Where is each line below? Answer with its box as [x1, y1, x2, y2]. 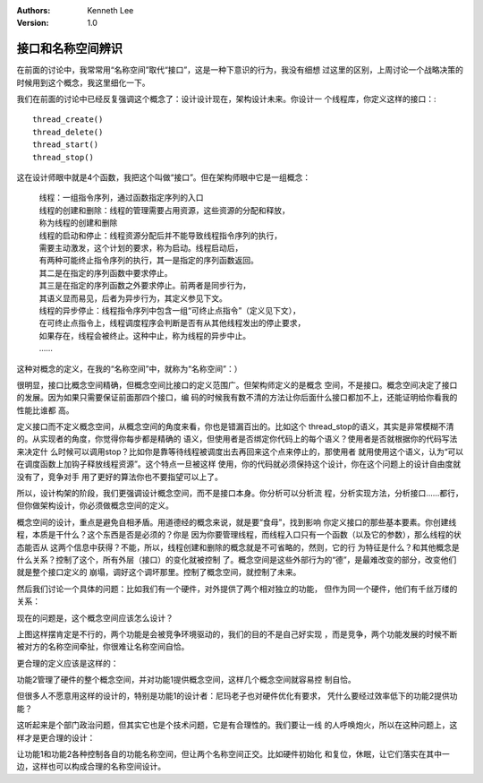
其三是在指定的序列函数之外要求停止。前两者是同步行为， [38, 280, 250, 291]
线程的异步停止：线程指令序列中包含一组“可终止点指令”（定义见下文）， [38, 305, 301, 315]
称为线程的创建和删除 [38, 218, 118, 228]
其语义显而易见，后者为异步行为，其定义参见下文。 [38, 292, 227, 304]
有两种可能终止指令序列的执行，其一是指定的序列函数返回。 [38, 255, 258, 266]
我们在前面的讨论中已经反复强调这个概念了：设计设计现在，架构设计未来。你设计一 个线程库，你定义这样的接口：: [16, 94, 436, 105]
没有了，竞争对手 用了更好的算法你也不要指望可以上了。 [16, 471, 223, 482]
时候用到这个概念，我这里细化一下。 [16, 77, 150, 88]
